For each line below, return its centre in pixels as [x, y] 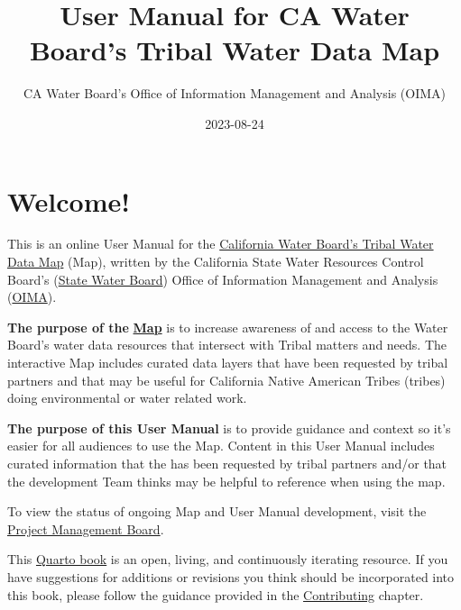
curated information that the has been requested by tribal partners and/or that [227, 463]
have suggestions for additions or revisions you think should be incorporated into [231, 576]
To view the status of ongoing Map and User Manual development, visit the [217, 511]
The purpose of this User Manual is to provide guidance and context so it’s [229, 428]
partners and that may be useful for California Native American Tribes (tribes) [226, 380]
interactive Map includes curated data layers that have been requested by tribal [228, 362]
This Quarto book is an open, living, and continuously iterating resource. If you [228, 559]
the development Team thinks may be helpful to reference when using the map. [226, 481]
